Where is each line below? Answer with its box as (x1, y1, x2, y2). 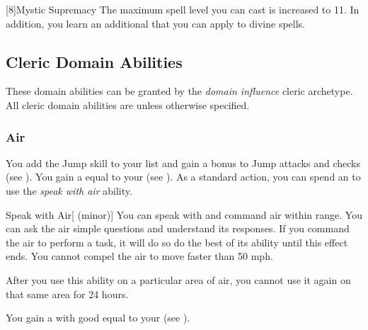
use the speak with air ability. (6, 183, 132, 198)
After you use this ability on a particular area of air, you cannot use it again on (6, 272, 351, 287)
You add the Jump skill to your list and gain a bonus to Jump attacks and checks (6, 155, 360, 170)
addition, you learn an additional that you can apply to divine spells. (6, 16, 305, 30)
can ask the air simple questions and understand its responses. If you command (6, 221, 350, 236)
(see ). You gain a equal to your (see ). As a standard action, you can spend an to (6, 169, 361, 184)
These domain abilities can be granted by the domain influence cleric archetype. (6, 84, 353, 98)
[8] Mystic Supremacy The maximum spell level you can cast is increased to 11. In (6, 2, 360, 16)
